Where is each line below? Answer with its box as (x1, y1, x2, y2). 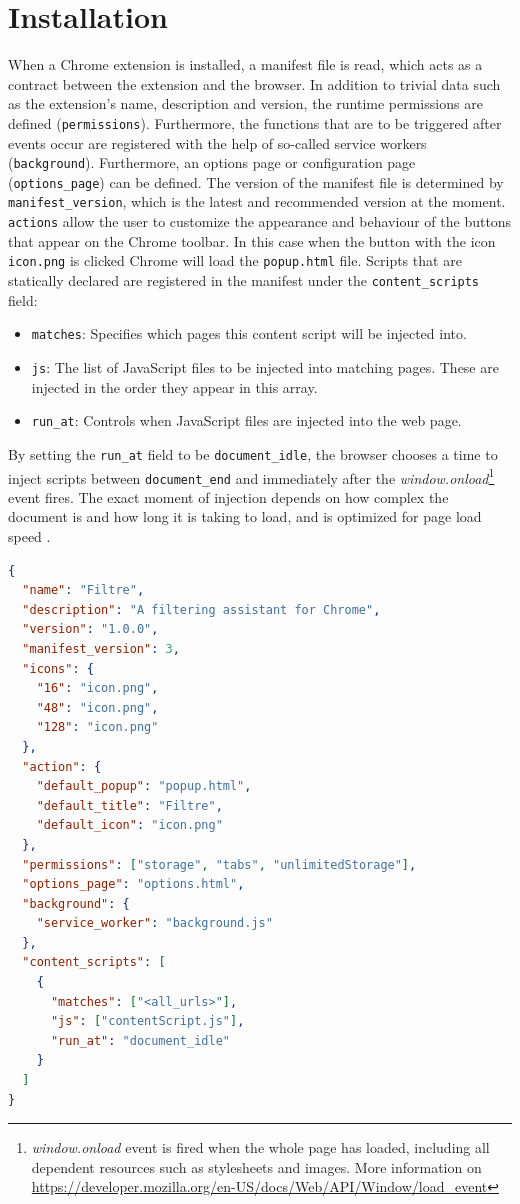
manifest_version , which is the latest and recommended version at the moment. (8, 191, 506, 212)
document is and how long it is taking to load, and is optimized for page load (8, 506, 482, 527)
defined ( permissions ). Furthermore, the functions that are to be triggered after (8, 112, 502, 133)
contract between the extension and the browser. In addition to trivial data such (8, 73, 501, 94)
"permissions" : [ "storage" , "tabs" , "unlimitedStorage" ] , (22, 857, 417, 872)
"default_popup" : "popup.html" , (36, 779, 252, 794)
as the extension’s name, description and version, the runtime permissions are (8, 93, 483, 114)
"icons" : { (22, 661, 94, 676)
